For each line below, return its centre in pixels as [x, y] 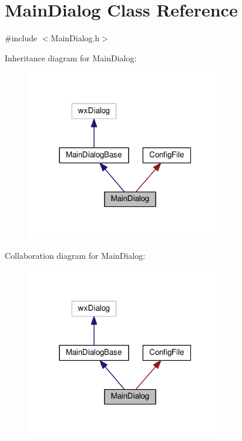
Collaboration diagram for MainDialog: [75, 255]
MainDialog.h [75, 38]
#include [21, 38]
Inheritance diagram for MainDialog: [71, 57]
